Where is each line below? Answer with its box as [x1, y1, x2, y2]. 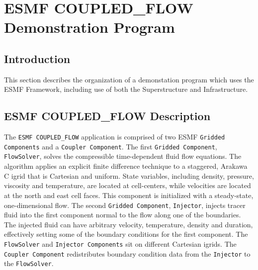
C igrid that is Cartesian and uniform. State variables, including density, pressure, [4, 170, 254, 181]
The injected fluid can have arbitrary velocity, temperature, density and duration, [4, 219, 253, 229]
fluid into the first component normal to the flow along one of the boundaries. [4, 209, 241, 220]
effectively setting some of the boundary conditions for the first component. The [4, 229, 248, 239]
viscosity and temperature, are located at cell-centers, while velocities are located [4, 180, 251, 191]
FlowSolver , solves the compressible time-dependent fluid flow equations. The [4, 151, 242, 161]
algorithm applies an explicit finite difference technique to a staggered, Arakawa [4, 161, 248, 171]
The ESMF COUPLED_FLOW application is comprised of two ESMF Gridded [4, 132, 225, 142]
